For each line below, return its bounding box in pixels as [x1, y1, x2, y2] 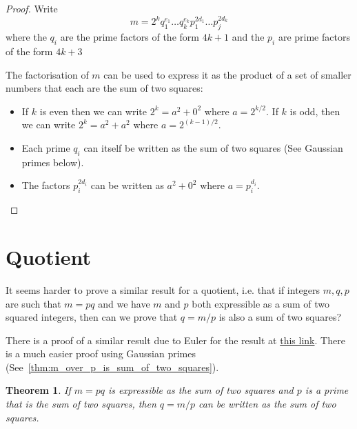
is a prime [305, 383, 349, 397]
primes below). [21, 154, 84, 169]
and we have [98, 296, 150, 310]
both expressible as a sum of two [192, 296, 330, 310]
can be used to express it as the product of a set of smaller [103, 67, 351, 81]
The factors [21, 178, 70, 192]
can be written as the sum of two [198, 397, 336, 411]
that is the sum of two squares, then [6, 397, 156, 411]
